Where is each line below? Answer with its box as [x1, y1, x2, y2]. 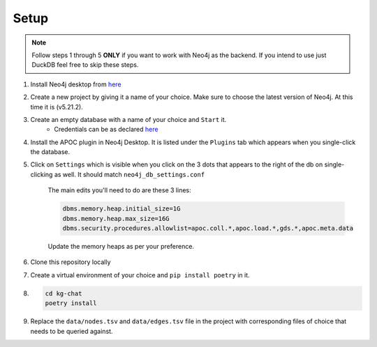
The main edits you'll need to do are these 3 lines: [47, 186, 191, 194]
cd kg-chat [45, 289, 82, 298]
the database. [30, 148, 71, 156]
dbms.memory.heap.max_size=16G [62, 215, 170, 222]
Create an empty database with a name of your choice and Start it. [30, 115, 227, 123]
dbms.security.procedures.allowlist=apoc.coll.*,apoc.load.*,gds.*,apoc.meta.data [62, 224, 354, 232]
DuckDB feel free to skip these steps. [31, 61, 139, 69]
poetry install [45, 300, 97, 307]
